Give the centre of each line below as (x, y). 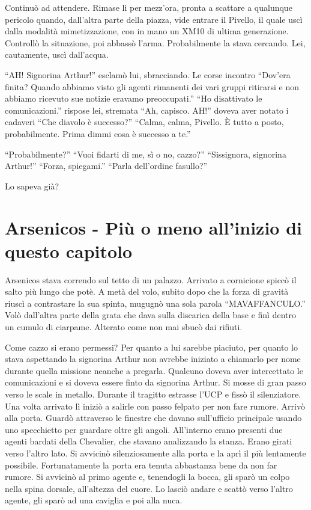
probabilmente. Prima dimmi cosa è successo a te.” (98, 133)
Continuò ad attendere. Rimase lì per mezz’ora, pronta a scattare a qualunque (149, 7)
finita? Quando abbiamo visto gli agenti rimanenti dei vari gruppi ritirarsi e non (152, 86)
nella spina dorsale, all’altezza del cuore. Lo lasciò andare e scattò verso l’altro (149, 488)
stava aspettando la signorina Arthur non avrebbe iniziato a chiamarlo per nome (153, 359)
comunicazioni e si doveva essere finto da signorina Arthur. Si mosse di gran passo (155, 382)
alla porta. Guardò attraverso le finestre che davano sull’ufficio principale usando (153, 418)
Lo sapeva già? (32, 186)
